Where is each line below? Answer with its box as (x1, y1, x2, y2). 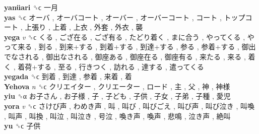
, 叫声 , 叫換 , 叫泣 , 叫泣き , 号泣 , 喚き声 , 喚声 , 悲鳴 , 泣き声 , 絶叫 (4, 110, 231, 121)
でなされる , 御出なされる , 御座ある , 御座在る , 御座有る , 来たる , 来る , (4, 51, 246, 61)
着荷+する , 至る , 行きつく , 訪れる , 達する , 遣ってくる (18, 61, 204, 72)
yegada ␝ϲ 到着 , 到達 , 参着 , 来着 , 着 (4, 71, 132, 82)
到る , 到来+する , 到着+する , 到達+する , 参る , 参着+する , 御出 (38, 41, 256, 52)
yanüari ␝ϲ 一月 (4, 2, 58, 12)
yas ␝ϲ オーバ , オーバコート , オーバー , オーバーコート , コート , (4, 12, 222, 22)
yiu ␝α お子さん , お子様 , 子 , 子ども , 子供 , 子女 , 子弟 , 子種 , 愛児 (4, 91, 231, 101)
